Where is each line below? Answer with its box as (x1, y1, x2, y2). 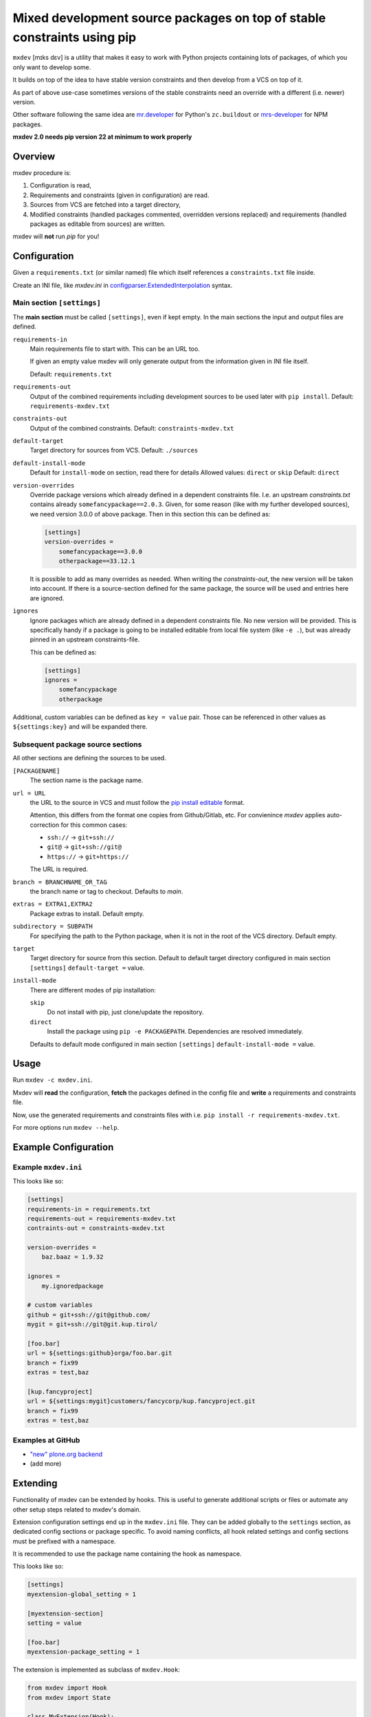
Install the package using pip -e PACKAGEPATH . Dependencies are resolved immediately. (47, 1027, 304, 1036)
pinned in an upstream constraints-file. (30, 635, 140, 644)
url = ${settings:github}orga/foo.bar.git (27, 1350, 172, 1357)
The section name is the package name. (30, 776, 144, 784)
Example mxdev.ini (12, 1162, 82, 1172)
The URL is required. (30, 865, 89, 874)
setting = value (27, 1619, 82, 1627)
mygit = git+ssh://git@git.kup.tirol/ (27, 1321, 158, 1328)
